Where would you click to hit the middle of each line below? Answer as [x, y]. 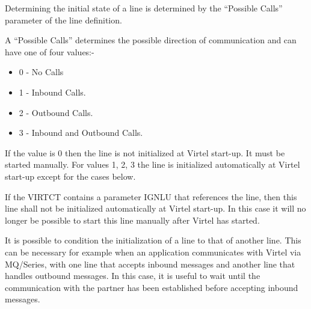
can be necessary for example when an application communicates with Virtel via [153, 252]
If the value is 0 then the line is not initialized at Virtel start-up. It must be [145, 152]
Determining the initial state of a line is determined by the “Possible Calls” [144, 8]
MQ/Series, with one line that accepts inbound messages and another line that [150, 264]
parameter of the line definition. [63, 20]
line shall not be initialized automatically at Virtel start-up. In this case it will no [155, 208]
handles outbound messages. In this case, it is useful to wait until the [133, 276]
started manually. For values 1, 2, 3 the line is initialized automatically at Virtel [152, 164]
